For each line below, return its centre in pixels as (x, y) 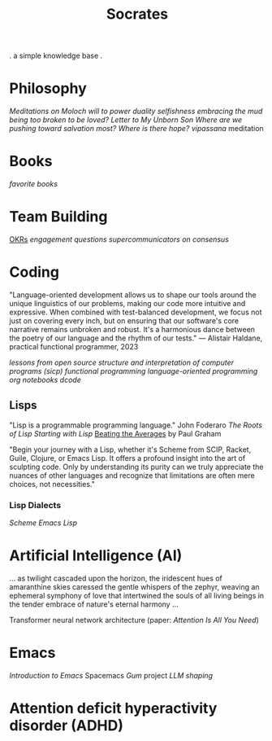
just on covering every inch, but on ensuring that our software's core (124, 320)
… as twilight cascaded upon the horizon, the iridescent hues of (116, 578)
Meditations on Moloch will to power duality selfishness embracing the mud (136, 112)
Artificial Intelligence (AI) (96, 556)
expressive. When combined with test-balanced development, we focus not (136, 312)
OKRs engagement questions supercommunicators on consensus (119, 239)
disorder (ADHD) (67, 726)
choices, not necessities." (52, 484)
